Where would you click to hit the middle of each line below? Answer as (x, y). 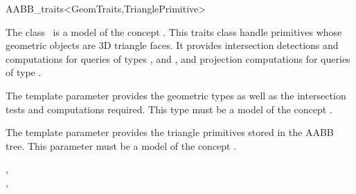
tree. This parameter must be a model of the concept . (121, 145)
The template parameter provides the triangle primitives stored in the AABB (170, 132)
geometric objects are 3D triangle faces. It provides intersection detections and (172, 45)
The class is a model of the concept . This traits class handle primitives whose (174, 31)
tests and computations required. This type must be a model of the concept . (169, 109)
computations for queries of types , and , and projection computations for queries (178, 58)
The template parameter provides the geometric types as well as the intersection (176, 95)
